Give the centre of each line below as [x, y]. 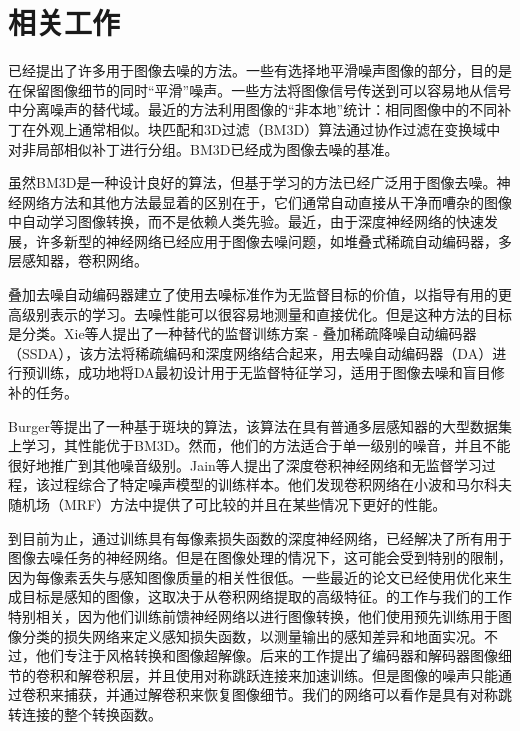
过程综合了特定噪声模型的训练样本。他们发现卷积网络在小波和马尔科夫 [280, 484]
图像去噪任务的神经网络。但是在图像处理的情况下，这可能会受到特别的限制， [260, 557]
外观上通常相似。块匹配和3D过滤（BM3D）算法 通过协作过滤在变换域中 [268, 128]
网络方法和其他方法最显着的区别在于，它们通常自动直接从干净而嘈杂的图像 [266, 201]
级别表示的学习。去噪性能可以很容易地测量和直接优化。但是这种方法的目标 [266, 313]
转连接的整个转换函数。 [85, 713]
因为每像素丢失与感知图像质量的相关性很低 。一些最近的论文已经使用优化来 [253, 576]
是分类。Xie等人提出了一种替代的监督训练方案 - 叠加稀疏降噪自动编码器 [242, 333]
